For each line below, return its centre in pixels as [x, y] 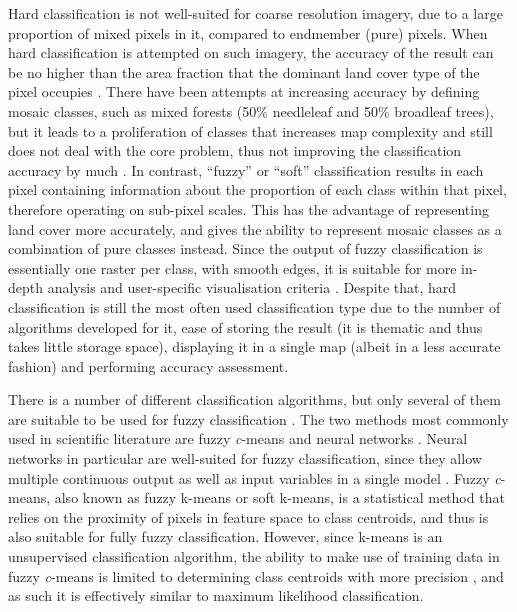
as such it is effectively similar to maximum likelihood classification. [216, 595]
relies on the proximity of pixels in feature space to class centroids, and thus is [248, 516]
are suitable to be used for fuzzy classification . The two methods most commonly [258, 418]
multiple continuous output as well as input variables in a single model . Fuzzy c [254, 477]
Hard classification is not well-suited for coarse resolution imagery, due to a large [255, 13]
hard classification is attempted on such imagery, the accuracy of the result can [251, 52]
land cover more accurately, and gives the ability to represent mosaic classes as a [255, 228]
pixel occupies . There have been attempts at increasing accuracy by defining [244, 91]
